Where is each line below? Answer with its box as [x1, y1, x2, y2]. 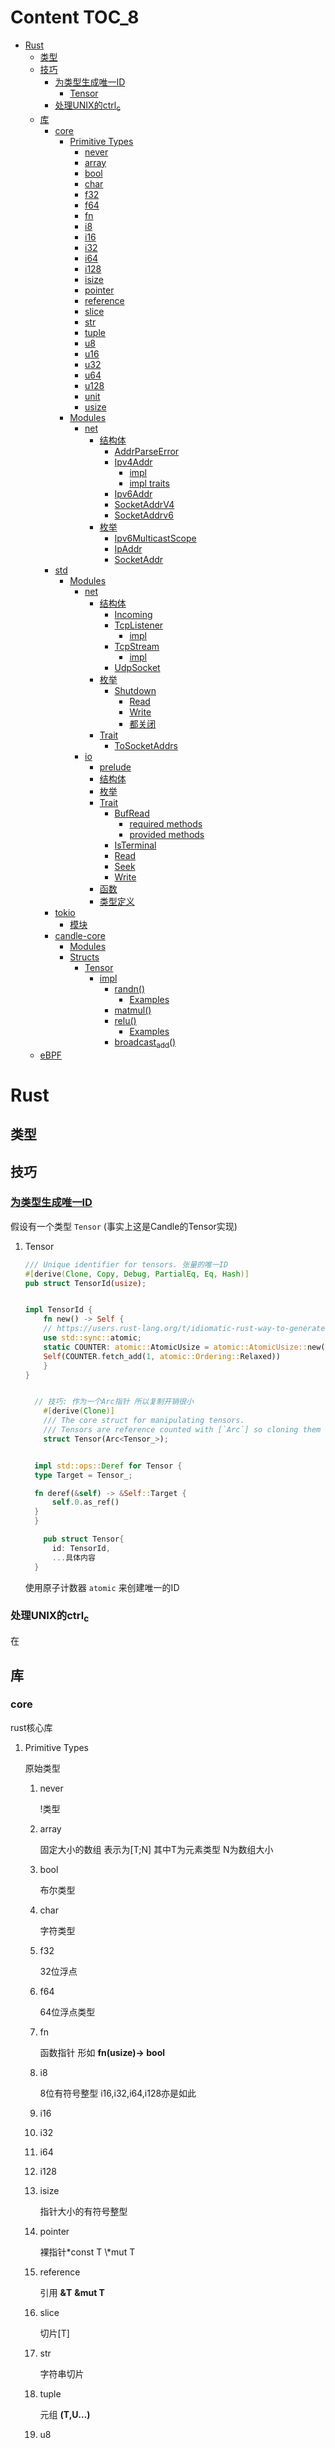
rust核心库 [10, 1721, 53, 1733]
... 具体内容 [51, 1552, 96, 1563]
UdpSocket [114, 661, 161, 673]
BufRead [114, 807, 150, 819]
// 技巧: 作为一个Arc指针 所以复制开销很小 [34, 1397, 194, 1407]
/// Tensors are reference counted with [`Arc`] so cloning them [43, 1425, 322, 1435]
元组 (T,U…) [39, 2408, 91, 2420]
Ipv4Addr [114, 456, 153, 468]
